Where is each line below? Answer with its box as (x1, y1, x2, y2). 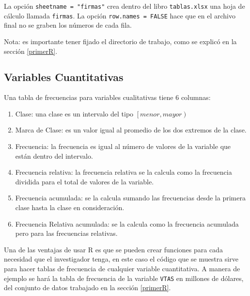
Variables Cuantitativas (4, 69, 124, 84)
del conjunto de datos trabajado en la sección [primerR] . (4, 282, 171, 293)
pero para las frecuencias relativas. (15, 228, 118, 238)
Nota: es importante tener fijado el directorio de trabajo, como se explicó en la (4, 36, 237, 46)
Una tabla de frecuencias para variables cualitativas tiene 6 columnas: (4, 92, 211, 102)
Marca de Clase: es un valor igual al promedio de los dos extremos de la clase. (15, 125, 247, 135)
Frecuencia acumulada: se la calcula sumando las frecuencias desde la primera (15, 193, 246, 203)
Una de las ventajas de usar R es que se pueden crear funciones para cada (4, 244, 223, 254)
